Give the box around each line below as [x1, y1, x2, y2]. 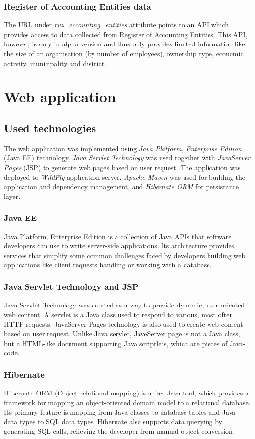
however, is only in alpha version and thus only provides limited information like [4, 39, 245, 49]
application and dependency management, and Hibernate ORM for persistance [4, 181, 239, 192]
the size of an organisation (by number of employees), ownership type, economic [4, 48, 244, 58]
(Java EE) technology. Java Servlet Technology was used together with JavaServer [4, 153, 251, 163]
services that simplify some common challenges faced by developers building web [4, 250, 246, 260]
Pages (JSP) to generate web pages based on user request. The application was [4, 162, 241, 172]
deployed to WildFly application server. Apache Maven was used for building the [4, 172, 245, 182]
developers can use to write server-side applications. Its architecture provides [4, 241, 234, 251]
